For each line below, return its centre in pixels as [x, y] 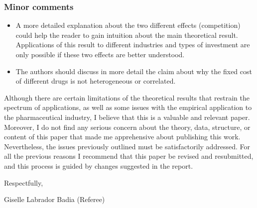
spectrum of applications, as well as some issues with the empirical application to [128, 107]
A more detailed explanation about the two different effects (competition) [128, 25]
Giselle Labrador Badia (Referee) [55, 199]
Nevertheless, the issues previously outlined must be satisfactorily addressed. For [127, 146]
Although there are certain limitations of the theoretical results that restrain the [127, 97]
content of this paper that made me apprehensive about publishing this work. [122, 137]
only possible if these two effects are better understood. [100, 54]
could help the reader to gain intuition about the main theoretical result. [127, 35]
